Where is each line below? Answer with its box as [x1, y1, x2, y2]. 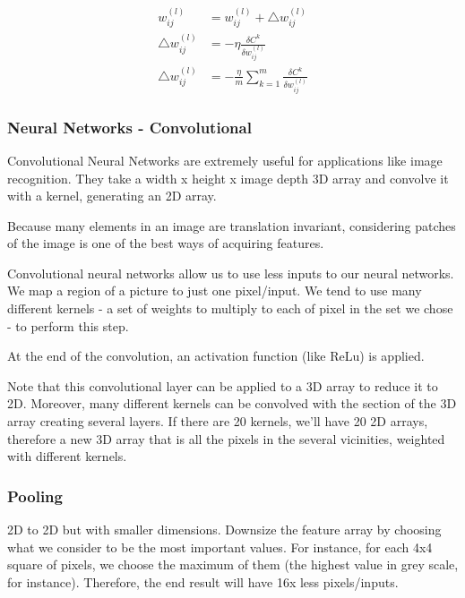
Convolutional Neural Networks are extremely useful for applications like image [7, 150, 443, 169]
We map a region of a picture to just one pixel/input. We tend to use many [7, 281, 422, 300]
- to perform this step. [7, 316, 129, 335]
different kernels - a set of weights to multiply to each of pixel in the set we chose [7, 299, 453, 318]
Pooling [7, 484, 63, 507]
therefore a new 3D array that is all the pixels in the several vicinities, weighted [7, 429, 445, 448]
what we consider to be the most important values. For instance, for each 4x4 [7, 537, 433, 556]
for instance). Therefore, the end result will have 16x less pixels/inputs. [7, 572, 399, 591]
